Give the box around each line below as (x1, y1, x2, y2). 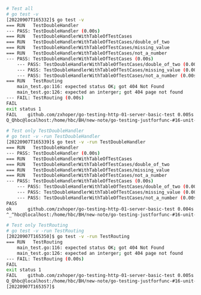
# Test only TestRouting (6, 222, 68, 228)
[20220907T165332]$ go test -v (6, 17, 84, 23)
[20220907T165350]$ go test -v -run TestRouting (6, 234, 130, 240)
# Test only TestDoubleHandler (6, 128, 84, 134)
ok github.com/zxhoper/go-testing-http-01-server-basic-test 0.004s (6, 206, 194, 212)
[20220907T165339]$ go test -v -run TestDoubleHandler (6, 139, 146, 145)
